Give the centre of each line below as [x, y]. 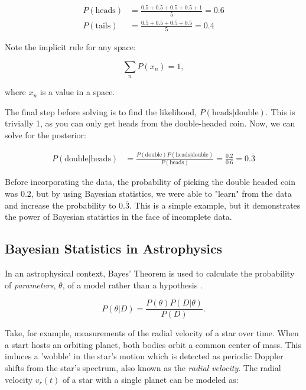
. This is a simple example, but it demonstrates [215, 205]
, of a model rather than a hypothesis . [132, 285]
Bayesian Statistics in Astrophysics [114, 248]
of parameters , [30, 285]
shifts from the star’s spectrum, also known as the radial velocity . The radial [143, 367]
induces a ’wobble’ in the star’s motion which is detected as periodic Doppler [144, 356]
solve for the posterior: [45, 135]
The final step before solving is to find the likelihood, [101, 111]
